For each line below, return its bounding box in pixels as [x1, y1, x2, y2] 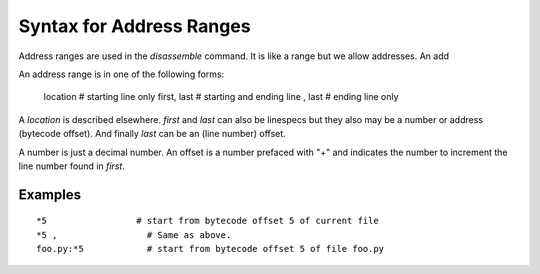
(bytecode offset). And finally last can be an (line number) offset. [18, 128, 287, 140]
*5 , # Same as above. [36, 229, 232, 240]
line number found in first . [18, 160, 125, 172]
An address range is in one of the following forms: [18, 68, 225, 80]
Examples [18, 186, 82, 203]
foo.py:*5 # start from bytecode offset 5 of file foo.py [36, 243, 385, 255]
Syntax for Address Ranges [18, 15, 251, 37]
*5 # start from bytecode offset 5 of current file [36, 215, 379, 227]
